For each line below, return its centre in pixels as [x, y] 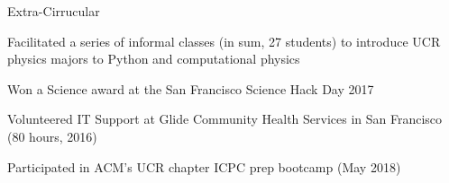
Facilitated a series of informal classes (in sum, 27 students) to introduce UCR [224, 41]
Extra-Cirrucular [54, 11]
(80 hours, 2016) [52, 136]
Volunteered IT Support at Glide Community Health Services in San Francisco [225, 119]
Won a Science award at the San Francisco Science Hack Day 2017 [191, 88]
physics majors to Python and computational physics [154, 59]
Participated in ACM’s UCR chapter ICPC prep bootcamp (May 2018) [204, 166]
